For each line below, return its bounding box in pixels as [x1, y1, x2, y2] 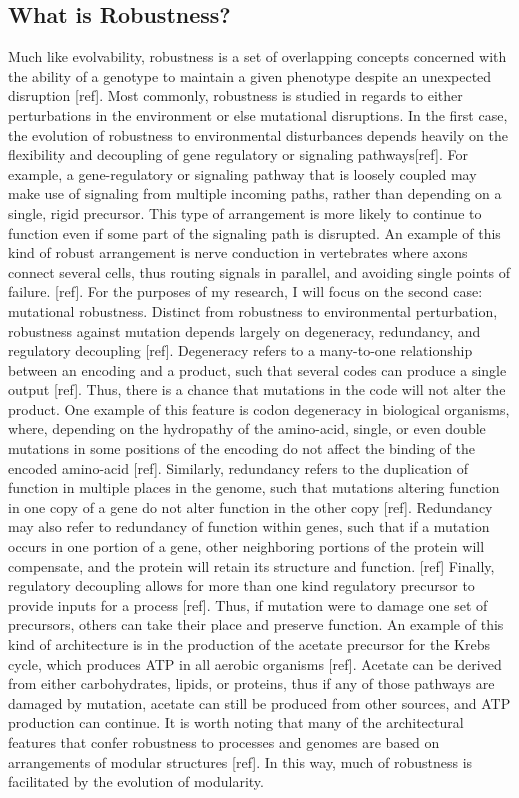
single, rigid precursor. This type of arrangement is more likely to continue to [8, 202, 482, 223]
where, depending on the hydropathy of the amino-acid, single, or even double [8, 418, 486, 439]
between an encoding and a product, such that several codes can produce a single [8, 359, 507, 380]
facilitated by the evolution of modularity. [8, 771, 264, 792]
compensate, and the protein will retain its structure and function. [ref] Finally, [8, 555, 495, 576]
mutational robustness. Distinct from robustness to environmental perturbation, [8, 300, 498, 321]
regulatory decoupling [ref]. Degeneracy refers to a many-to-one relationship [8, 340, 473, 361]
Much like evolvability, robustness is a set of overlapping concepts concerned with [8, 46, 507, 67]
